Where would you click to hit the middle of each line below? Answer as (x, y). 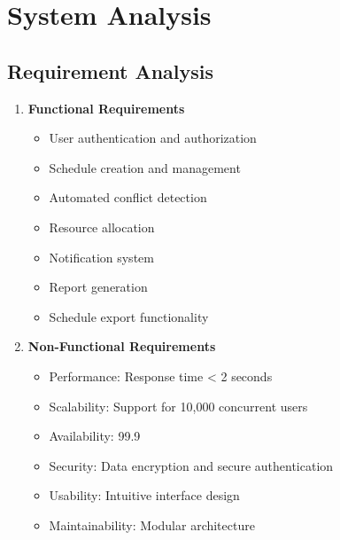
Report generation (98, 287)
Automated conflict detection (128, 197)
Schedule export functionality (129, 316)
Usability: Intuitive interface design (144, 495)
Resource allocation (102, 227)
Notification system (101, 257)
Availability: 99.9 (95, 436)
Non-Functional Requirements (122, 346)
